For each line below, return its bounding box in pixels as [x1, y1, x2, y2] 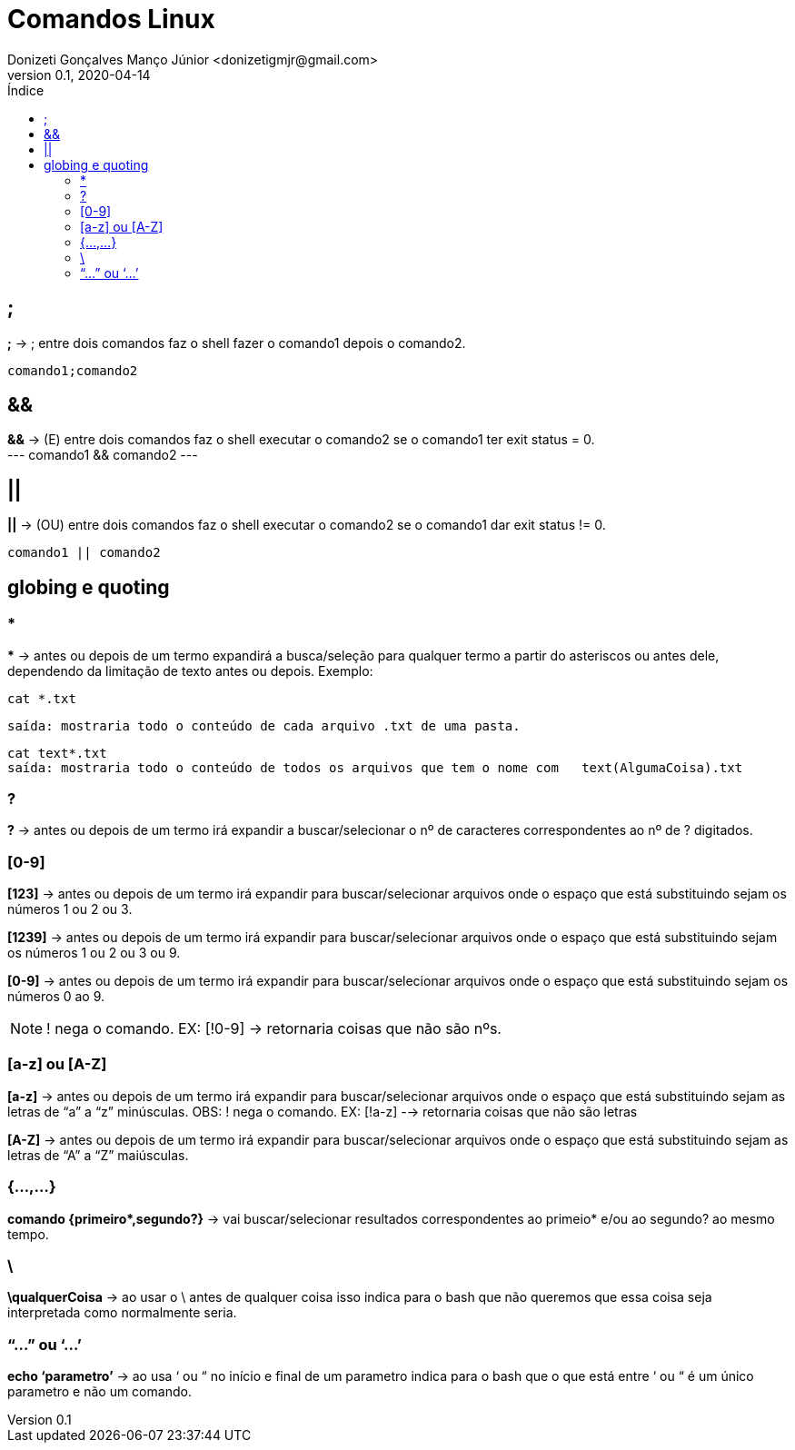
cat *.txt [7, 690, 76, 706]
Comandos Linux [7, 4, 215, 35]
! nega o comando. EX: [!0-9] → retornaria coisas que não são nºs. [46, 1019, 502, 1038]
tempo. [7, 1226, 49, 1242]
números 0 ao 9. [7, 988, 105, 1004]
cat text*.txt [7, 745, 107, 760]
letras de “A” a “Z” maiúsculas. [7, 1147, 189, 1163]
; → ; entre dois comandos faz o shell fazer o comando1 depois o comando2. [7, 334, 466, 351]
